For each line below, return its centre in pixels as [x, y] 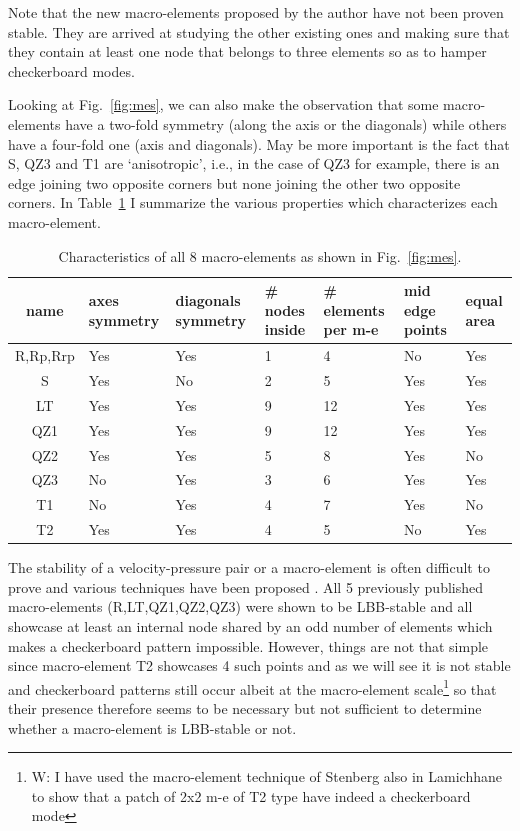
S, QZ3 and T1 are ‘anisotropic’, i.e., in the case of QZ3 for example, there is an [254, 163]
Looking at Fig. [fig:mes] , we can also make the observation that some [223, 104]
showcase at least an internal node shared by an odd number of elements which [250, 625]
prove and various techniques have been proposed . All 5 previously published [246, 586]
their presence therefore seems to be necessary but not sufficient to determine [245, 707]
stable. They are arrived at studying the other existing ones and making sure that [259, 31]
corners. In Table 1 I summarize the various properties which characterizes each [253, 202]
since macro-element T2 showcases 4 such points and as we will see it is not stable [259, 665]
